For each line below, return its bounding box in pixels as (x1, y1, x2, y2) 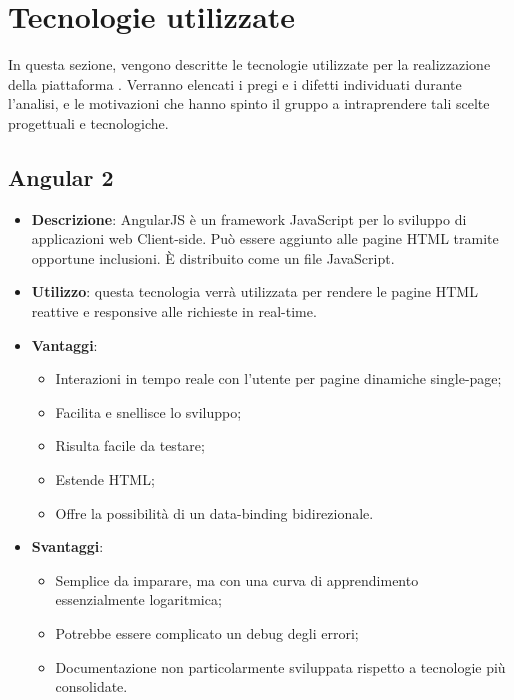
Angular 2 (8, 161, 114, 192)
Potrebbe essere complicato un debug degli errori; (55, 623, 359, 644)
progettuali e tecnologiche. (8, 112, 169, 133)
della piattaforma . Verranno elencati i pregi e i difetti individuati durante (8, 73, 462, 94)
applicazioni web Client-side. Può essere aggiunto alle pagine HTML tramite (31, 228, 499, 249)
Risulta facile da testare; (55, 435, 205, 456)
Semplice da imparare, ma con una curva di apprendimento (55, 569, 419, 590)
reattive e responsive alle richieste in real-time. (31, 301, 317, 322)
